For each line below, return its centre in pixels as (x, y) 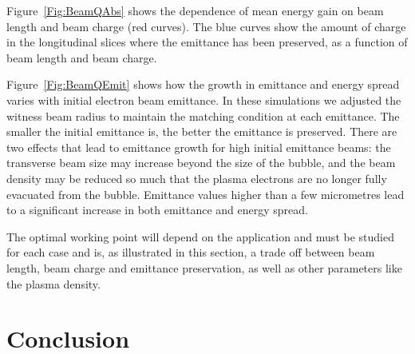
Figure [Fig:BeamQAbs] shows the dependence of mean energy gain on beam (195, 10)
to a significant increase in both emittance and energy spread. (157, 210)
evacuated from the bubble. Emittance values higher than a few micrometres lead (206, 194)
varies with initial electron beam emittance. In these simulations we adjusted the (204, 99)
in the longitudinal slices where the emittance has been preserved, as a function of (207, 42)
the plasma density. (53, 283)
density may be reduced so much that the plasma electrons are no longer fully (197, 178)
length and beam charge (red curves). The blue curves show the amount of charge (206, 26)
